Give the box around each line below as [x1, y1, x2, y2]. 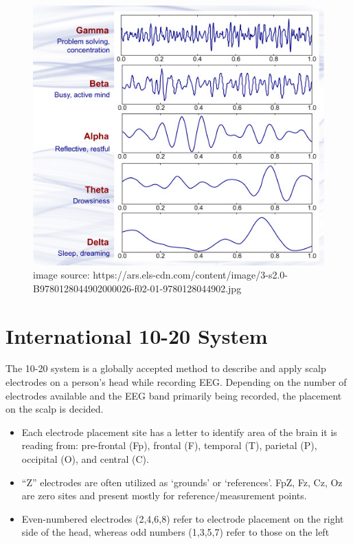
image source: [33, 268, 90, 282]
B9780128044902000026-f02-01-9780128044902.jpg [33, 281, 242, 295]
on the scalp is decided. [5, 402, 104, 416]
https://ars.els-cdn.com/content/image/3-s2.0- [93, 268, 288, 282]
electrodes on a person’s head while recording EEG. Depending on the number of [5, 375, 347, 389]
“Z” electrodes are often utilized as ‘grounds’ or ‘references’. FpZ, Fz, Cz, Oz [21, 475, 343, 489]
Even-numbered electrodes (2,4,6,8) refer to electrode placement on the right [21, 511, 344, 525]
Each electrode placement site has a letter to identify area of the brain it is [21, 424, 337, 439]
